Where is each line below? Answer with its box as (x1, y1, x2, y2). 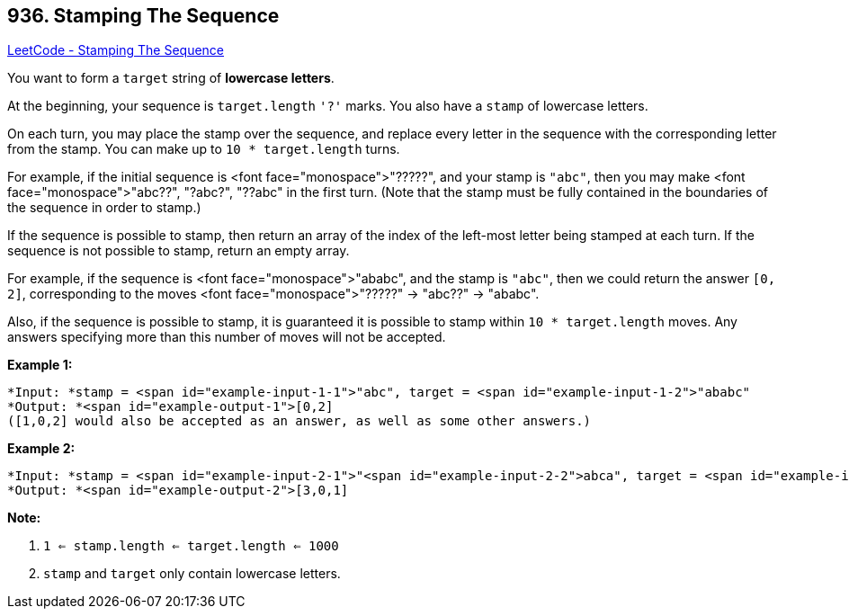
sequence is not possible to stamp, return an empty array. (7, 243, 350, 259)
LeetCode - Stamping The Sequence (7, 42, 225, 58)
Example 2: (7, 441, 76, 457)
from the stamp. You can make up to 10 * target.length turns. (7, 141, 400, 157)
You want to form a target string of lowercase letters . (7, 70, 335, 86)
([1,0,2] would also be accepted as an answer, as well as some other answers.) (7, 414, 592, 429)
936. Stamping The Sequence (7, 4, 280, 27)
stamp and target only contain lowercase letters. (43, 566, 341, 582)
